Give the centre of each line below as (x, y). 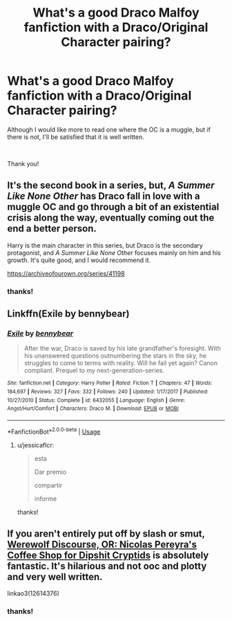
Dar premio (50, 472)
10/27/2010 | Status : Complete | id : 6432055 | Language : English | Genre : (96, 400)
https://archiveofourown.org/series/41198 (66, 273)
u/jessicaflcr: (36, 445)
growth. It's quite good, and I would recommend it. (79, 260)
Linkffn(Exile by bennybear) (68, 314)
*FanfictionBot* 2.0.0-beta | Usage (54, 431)
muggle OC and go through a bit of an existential (113, 207)
